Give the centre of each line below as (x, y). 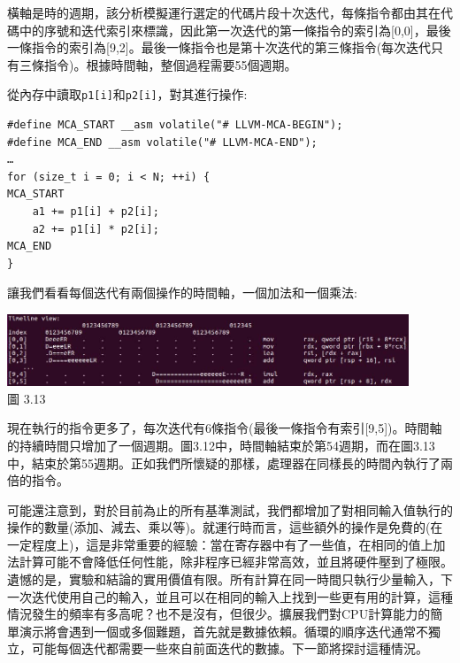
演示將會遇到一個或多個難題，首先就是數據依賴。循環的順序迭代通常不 (223, 631)
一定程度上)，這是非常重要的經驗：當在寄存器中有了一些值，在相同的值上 (220, 544)
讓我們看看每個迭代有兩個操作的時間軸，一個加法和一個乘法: (182, 293)
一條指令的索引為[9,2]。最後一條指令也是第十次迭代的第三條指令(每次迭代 (219, 47)
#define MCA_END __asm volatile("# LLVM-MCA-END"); (162, 142)
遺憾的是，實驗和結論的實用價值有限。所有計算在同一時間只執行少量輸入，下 (230, 579)
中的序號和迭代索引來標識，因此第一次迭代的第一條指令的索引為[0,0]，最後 (235, 30)
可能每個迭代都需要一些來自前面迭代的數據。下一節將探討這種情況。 (230, 648)
